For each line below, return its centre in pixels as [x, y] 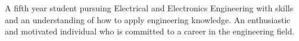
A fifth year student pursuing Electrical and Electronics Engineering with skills [149, 8]
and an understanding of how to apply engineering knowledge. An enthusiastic [148, 19]
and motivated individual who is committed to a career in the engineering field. [150, 31]
